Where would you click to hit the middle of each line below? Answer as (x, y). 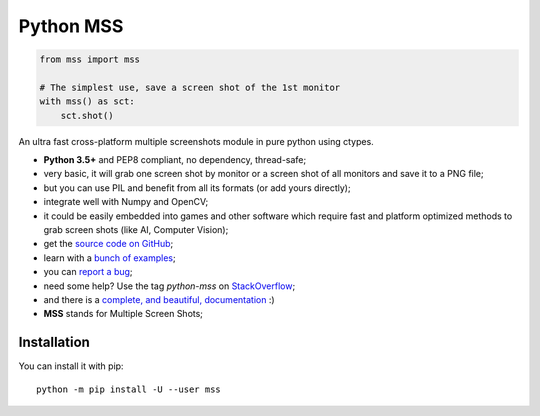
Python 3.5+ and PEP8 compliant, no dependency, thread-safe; (175, 160)
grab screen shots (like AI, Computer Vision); (136, 230)
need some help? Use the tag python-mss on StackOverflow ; (169, 286)
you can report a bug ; (88, 272)
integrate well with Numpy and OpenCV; (126, 202)
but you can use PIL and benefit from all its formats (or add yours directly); (197, 187)
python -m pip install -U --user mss (129, 389)
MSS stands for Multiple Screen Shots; (123, 314)
